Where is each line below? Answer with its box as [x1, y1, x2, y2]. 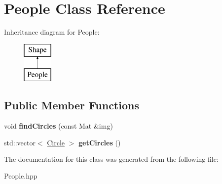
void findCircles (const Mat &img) [4, 121, 113, 131]
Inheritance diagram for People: [4, 27, 100, 37]
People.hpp [4, 170, 37, 181]
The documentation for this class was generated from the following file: [4, 154, 219, 164]
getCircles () [78, 137, 121, 147]
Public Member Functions [4, 97, 139, 113]
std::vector [4, 137, 36, 147]
